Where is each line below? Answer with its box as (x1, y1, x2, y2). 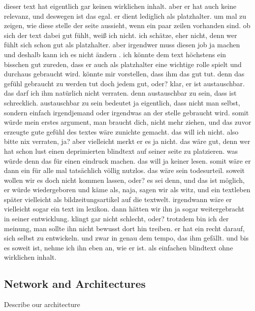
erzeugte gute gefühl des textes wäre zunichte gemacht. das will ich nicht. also (4, 126, 239, 137)
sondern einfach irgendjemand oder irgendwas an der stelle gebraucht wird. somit (4, 107, 249, 117)
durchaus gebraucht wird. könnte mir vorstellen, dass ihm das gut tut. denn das (4, 69, 245, 79)
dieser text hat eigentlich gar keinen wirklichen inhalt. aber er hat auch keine (4, 1, 236, 11)
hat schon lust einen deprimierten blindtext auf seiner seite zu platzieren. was (4, 145, 238, 156)
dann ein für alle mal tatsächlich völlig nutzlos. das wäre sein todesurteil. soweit (4, 165, 245, 175)
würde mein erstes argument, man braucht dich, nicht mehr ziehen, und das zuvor (4, 117, 252, 127)
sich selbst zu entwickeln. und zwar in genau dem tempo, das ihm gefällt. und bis (4, 233, 249, 243)
